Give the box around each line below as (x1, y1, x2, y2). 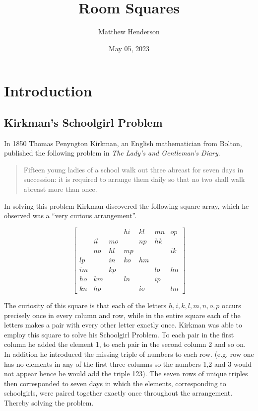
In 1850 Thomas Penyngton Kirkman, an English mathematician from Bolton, (4, 138, 242, 148)
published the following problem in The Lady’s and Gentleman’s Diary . (4, 148, 220, 158)
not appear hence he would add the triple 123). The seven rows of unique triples (4, 368, 248, 379)
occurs (222, 300, 241, 311)
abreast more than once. (23, 184, 97, 194)
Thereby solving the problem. (4, 398, 94, 408)
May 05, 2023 (108, 43, 150, 53)
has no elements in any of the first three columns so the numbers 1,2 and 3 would (4, 358, 252, 369)
